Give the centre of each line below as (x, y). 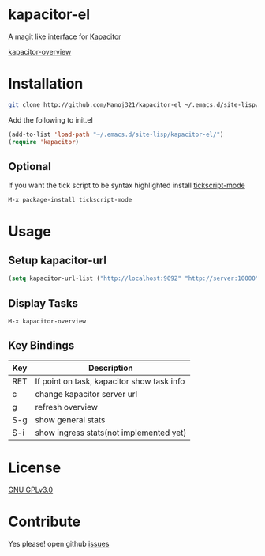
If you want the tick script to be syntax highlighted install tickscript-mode (127, 185)
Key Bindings (41, 346)
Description (111, 368)
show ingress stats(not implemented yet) (111, 433)
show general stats (70, 419)
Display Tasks (43, 303)
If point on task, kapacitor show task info (110, 381)
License (35, 467)
